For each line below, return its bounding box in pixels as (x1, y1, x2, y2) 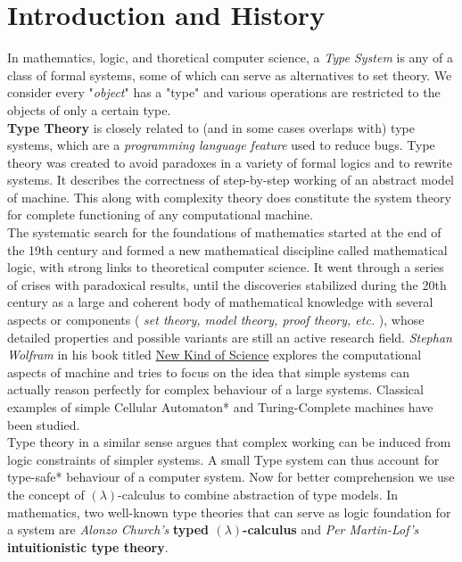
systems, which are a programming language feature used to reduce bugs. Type (7, 136, 435, 154)
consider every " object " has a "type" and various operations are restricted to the (7, 83, 441, 102)
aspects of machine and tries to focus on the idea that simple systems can (7, 362, 409, 381)
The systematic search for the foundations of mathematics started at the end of (7, 223, 441, 242)
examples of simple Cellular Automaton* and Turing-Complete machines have (7, 398, 433, 416)
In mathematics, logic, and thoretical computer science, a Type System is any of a (7, 48, 453, 67)
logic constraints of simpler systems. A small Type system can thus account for (7, 450, 440, 468)
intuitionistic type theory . (7, 537, 169, 556)
